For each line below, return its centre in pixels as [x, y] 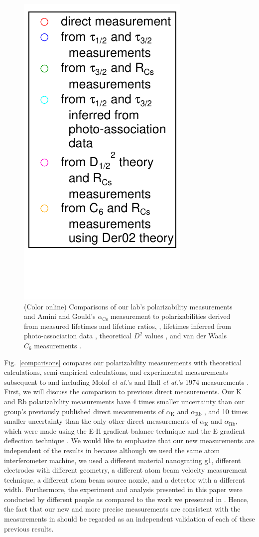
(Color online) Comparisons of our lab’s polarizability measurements [128, 306]
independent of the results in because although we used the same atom [112, 450]
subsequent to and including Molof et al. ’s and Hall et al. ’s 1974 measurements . [127, 382]
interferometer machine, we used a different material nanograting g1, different [123, 460]
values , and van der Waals [186, 336]
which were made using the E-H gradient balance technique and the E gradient [125, 430]
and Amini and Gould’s [60, 316]
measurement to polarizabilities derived [170, 316]
